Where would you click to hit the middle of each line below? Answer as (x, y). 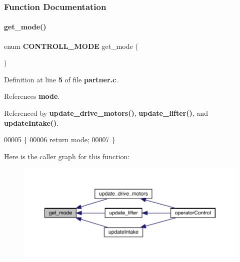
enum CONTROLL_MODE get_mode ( (71, 46)
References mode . (32, 96)
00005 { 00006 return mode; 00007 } (60, 139)
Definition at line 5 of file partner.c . (61, 79)
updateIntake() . (31, 123)
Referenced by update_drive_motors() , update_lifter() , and (106, 113)
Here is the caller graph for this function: (67, 156)
